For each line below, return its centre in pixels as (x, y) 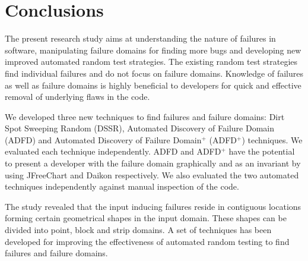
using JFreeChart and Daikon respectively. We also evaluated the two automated (152, 174)
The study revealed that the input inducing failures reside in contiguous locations (153, 206)
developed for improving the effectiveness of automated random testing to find (147, 241)
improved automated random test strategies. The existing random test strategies (151, 62)
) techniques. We (272, 139)
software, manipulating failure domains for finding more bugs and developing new (153, 50)
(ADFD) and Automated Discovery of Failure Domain (103, 139)
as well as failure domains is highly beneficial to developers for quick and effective (153, 85)
